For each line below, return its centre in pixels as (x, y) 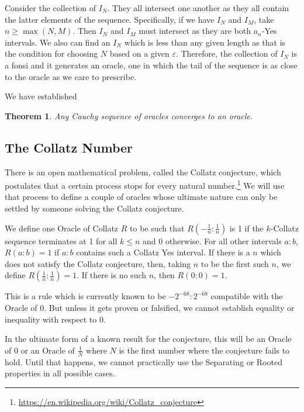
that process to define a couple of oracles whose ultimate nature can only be (141, 197)
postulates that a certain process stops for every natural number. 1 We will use (145, 184)
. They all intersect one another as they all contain (198, 8)
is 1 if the (246, 228)
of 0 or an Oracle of (40, 350)
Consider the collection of (51, 8)
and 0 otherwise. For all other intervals (212, 240)
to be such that (157, 228)
